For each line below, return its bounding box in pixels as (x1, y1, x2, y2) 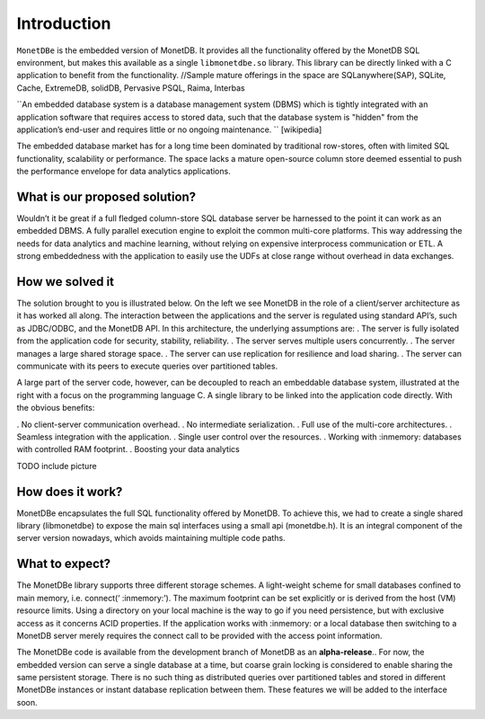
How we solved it (16, 274, 115, 289)
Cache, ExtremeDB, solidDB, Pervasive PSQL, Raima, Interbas (16, 82, 246, 93)
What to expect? (16, 556, 111, 572)
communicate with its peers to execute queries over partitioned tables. (16, 360, 278, 371)
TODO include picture (16, 460, 98, 471)
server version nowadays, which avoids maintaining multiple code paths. (16, 533, 287, 544)
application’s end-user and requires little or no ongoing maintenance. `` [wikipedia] (16, 124, 322, 135)
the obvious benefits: (16, 403, 95, 413)
